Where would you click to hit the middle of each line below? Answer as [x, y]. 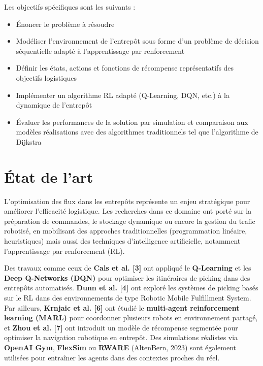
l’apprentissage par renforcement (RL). [64, 251]
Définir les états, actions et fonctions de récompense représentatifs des [125, 68]
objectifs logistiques [46, 77]
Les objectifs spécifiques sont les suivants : [70, 7]
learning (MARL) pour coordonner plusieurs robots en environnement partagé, [131, 318]
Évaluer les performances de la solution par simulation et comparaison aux [132, 122]
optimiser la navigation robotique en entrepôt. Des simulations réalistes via [121, 337]
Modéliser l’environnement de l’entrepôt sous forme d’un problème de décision [137, 41]
